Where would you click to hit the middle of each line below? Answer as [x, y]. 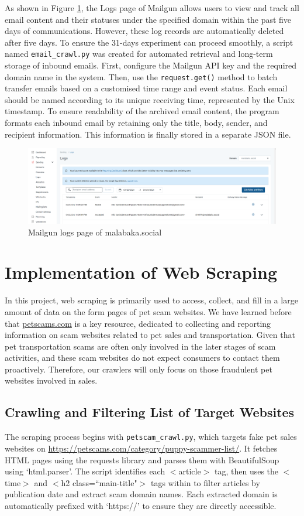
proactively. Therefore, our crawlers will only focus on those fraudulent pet [139, 369]
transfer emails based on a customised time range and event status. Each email [146, 88]
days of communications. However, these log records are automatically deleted [144, 31]
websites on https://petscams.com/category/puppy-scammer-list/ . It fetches [141, 448]
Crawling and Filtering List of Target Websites [150, 412]
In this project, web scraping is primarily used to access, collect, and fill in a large [151, 300]
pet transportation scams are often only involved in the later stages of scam [140, 346]
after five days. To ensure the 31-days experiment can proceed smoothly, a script [149, 42]
